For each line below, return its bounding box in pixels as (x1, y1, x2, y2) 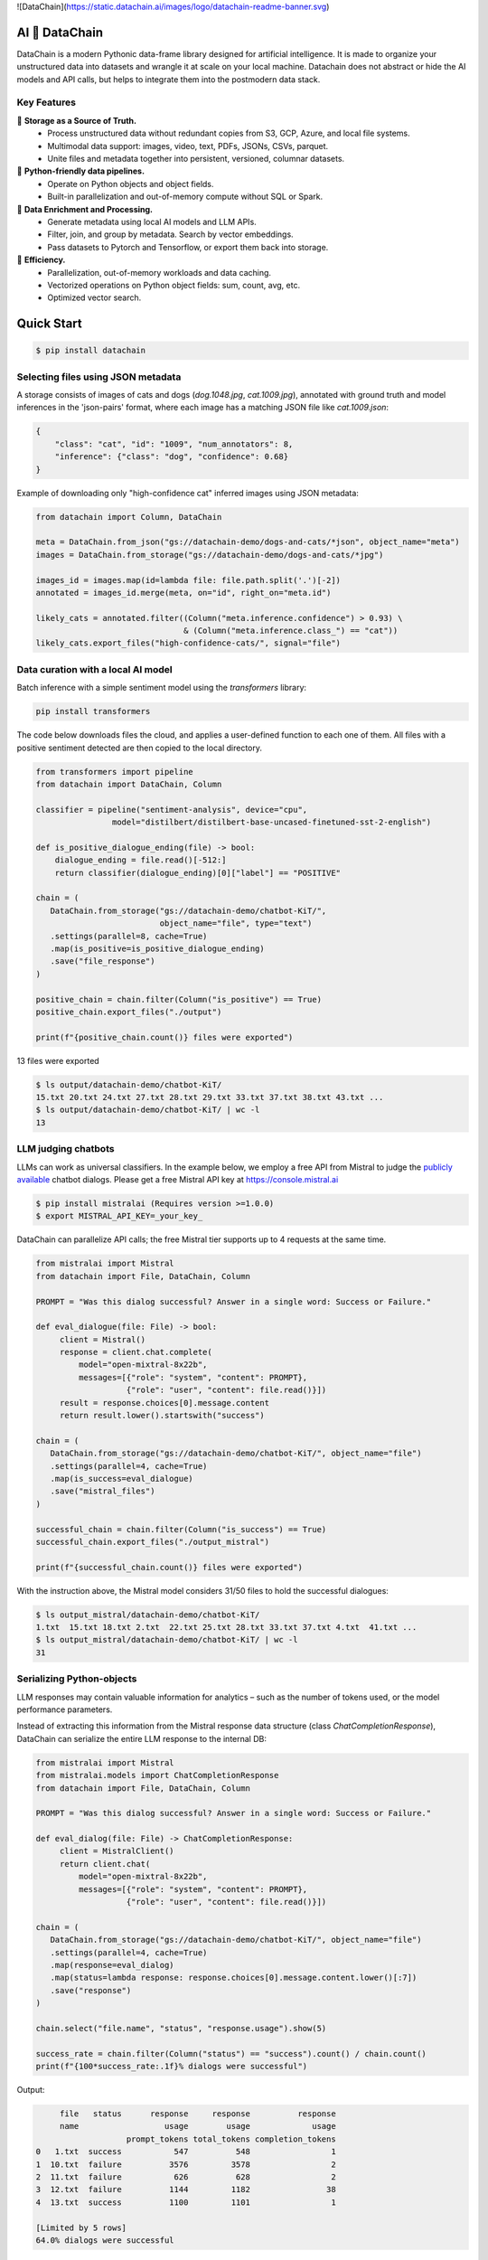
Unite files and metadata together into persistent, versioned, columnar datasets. (47, 154, 345, 164)
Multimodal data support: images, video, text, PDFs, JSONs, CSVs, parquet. (47, 140, 329, 151)
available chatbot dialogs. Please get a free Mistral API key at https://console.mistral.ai (16, 1174, 339, 1184)
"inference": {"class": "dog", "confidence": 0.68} (54, 452, 289, 462)
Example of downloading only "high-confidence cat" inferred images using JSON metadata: (16, 487, 359, 498)
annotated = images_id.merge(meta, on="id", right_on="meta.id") (35, 588, 332, 598)
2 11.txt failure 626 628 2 (35, 2172, 336, 2182)
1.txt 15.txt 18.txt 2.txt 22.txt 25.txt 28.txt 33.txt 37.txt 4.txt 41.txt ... (35, 1623, 418, 1633)
